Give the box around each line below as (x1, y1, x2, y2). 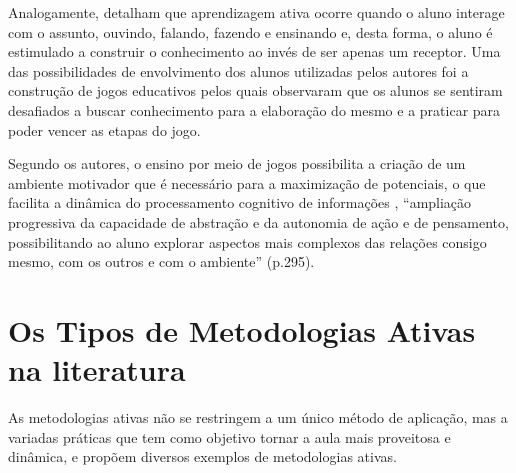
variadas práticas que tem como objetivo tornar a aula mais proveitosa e (8, 426, 451, 447)
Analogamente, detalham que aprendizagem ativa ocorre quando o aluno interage (8, 2, 505, 22)
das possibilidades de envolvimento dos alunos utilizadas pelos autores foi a (8, 60, 469, 81)
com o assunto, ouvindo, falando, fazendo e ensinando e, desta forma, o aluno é (8, 21, 493, 42)
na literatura (8, 349, 186, 390)
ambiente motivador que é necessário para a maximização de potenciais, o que (8, 172, 486, 193)
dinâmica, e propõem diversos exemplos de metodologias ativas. (8, 446, 397, 467)
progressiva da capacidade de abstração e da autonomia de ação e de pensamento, (8, 211, 509, 232)
